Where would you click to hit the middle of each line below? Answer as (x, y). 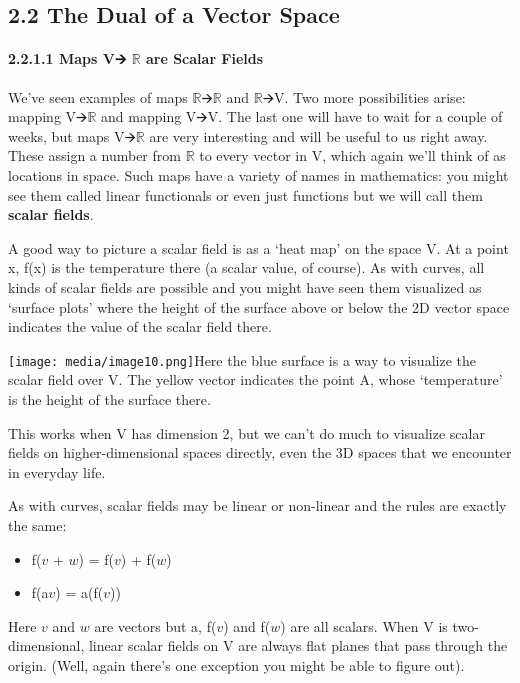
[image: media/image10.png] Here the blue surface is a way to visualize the (242, 359)
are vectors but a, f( (155, 625)
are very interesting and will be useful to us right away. (318, 135)
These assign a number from (94, 155)
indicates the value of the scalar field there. (140, 326)
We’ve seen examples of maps (98, 96)
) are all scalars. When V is (364, 625)
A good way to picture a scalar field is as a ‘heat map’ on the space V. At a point (258, 247)
